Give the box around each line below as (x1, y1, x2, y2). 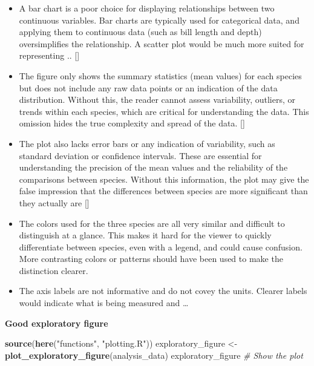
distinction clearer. (19, 264, 88, 276)
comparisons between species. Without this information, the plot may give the (19, 172, 309, 185)
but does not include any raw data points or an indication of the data (19, 81, 278, 94)
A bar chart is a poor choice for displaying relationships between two (19, 2, 275, 14)
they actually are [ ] (19, 196, 90, 209)
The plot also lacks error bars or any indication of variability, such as (19, 137, 275, 149)
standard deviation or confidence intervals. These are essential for (19, 149, 262, 162)
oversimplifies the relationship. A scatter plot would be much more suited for (19, 37, 304, 50)
